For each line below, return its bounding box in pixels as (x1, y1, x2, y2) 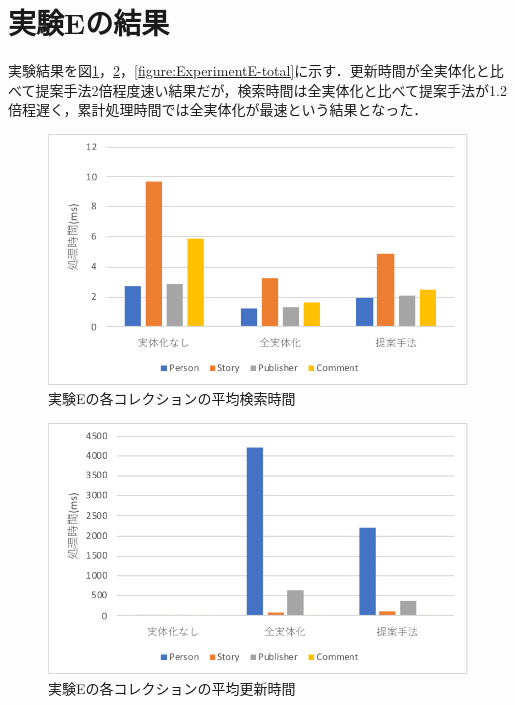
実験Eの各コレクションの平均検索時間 (48, 388, 296, 409)
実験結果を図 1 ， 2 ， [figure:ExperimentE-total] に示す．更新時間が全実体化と (8, 60, 490, 81)
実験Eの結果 (8, 2, 170, 43)
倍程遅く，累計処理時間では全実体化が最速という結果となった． (8, 99, 428, 120)
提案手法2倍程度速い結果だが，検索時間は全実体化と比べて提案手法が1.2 (35, 79, 507, 100)
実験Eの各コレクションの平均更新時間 (48, 677, 296, 698)
